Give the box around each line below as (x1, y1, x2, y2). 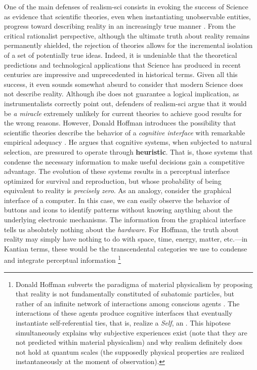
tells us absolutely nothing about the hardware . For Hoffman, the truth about (4, 224, 239, 234)
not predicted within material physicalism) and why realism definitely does (15, 337, 243, 347)
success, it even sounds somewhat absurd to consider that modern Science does (4, 79, 243, 89)
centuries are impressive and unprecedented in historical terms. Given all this (4, 69, 238, 80)
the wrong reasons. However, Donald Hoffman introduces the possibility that (4, 118, 236, 128)
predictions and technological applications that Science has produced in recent (4, 59, 241, 70)
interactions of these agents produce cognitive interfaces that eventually (15, 308, 233, 318)
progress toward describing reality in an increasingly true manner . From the (4, 21, 236, 31)
